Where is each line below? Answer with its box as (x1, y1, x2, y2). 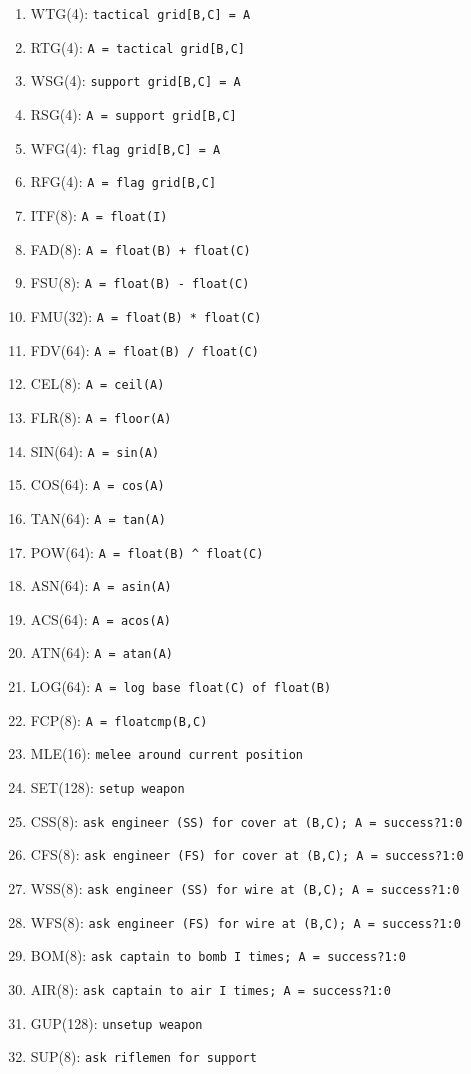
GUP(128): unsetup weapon (30, 1012, 203, 1033)
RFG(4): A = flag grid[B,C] (30, 171, 217, 192)
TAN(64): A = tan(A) (30, 507, 166, 528)
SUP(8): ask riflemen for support (30, 1046, 257, 1067)
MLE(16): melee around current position (30, 743, 303, 764)
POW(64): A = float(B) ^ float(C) (30, 541, 264, 562)
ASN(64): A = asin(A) (30, 575, 172, 596)
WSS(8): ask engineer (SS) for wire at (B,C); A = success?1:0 (30, 878, 460, 899)
